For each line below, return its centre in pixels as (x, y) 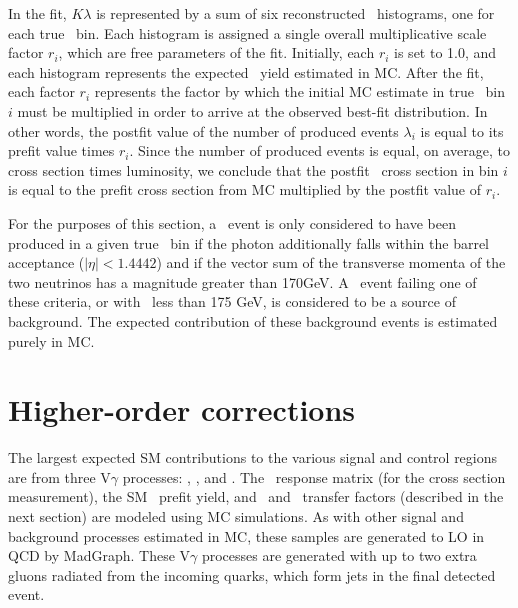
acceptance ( (46, 262)
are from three (52, 476)
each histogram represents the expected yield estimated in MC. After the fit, (246, 71)
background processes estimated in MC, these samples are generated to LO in (246, 535)
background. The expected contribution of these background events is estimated (253, 320)
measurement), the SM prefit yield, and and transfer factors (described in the (256, 496)
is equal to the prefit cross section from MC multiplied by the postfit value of (244, 189)
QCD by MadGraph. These (91, 555)
